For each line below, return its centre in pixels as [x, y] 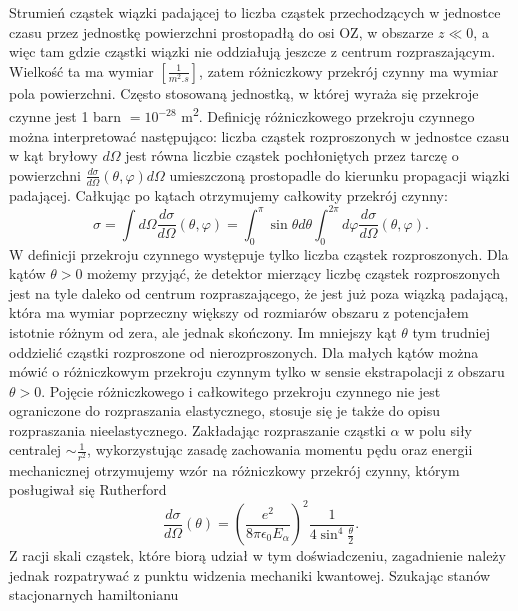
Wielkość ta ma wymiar [81, 70]
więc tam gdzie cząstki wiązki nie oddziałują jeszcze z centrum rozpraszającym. [252, 51]
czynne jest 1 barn [65, 116]
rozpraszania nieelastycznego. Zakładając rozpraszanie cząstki [197, 429]
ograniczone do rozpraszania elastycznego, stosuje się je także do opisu [225, 410]
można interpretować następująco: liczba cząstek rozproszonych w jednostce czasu [259, 135]
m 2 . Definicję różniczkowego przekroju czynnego [328, 115]
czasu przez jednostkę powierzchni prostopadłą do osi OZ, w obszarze [221, 31]
